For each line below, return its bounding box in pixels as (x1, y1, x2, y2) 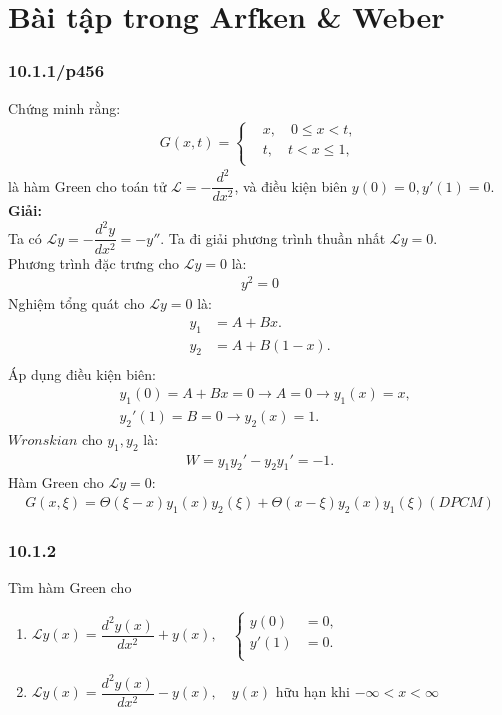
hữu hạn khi (275, 681, 350, 702)
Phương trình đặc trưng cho (8, 252, 180, 273)
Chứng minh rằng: (8, 97, 121, 118)
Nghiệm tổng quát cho (8, 293, 145, 314)
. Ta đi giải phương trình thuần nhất (160, 227, 386, 248)
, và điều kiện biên (234, 175, 348, 196)
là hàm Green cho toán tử (8, 175, 167, 196)
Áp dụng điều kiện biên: (8, 363, 156, 384)
